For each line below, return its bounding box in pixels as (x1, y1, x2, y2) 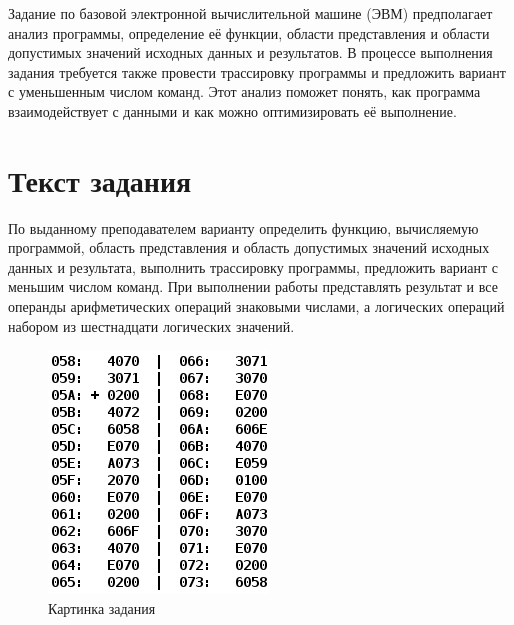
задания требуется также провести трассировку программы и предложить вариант (8, 61, 506, 82)
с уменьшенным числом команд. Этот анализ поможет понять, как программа (8, 81, 481, 102)
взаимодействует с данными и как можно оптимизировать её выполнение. (8, 100, 457, 121)
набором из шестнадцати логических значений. (8, 315, 295, 336)
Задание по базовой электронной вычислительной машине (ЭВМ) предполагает (8, 3, 493, 23)
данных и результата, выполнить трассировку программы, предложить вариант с (8, 256, 498, 277)
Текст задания (8, 159, 192, 200)
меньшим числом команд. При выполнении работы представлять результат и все (8, 276, 498, 297)
